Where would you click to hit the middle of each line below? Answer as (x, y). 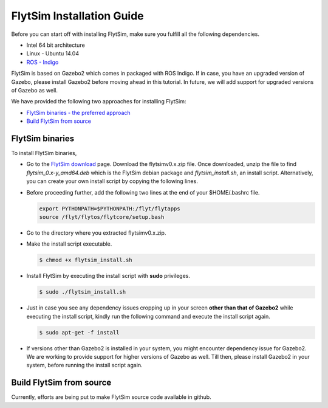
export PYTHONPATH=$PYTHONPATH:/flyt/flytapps (110, 209)
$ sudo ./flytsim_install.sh (83, 292)
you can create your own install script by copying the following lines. (112, 181)
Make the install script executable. (69, 244)
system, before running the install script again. (84, 365)
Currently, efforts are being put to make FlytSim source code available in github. (111, 397)
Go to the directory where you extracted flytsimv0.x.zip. (96, 233)
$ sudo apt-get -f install (79, 332)
